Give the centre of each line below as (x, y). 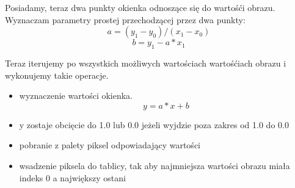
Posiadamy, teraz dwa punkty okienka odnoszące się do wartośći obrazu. (140, 7)
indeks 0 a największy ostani (72, 177)
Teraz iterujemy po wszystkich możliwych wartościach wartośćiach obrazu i (146, 63)
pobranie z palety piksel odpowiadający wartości (110, 145)
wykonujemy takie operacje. (57, 75)
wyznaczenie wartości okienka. (76, 96)
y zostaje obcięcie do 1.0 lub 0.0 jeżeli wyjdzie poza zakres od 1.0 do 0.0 (154, 124)
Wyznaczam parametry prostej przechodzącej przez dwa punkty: (125, 19)
